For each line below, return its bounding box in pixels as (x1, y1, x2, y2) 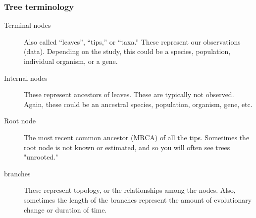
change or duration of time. (24, 204, 107, 215)
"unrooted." (24, 152, 58, 162)
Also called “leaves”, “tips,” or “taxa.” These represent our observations (24, 36, 241, 47)
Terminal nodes (4, 20, 51, 30)
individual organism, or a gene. (24, 56, 118, 66)
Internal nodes (4, 72, 48, 83)
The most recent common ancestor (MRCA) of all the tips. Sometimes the (24, 132, 250, 142)
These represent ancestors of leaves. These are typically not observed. (24, 89, 234, 100)
